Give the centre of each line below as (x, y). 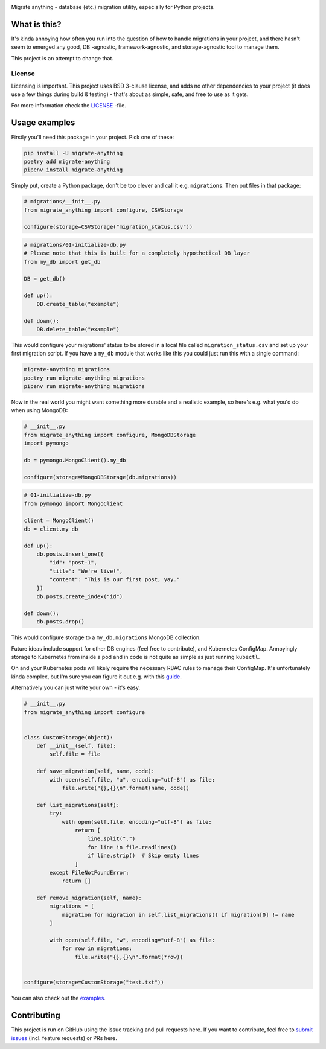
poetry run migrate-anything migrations (84, 378)
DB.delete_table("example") (78, 329)
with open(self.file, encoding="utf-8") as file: (137, 822)
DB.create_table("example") (78, 304)
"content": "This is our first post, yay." (115, 580)
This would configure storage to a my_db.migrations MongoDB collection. (106, 637)
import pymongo (46, 443)
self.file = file (75, 754)
